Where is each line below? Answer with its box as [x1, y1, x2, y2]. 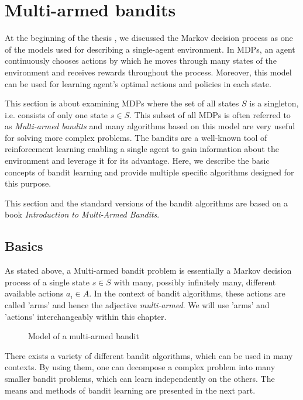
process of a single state [5, 275, 89, 288]
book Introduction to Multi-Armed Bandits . [5, 208, 160, 220]
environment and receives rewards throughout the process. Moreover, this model [5, 65, 292, 78]
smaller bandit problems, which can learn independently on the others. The [5, 372, 275, 384]
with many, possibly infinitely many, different [113, 275, 276, 288]
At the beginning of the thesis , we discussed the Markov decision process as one [5, 32, 293, 44]
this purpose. [5, 177, 51, 189]
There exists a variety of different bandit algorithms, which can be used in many [5, 349, 293, 361]
